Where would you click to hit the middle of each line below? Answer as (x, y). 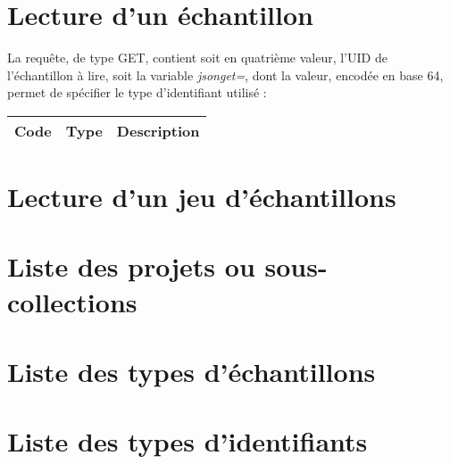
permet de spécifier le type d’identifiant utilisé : (137, 92)
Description (158, 130)
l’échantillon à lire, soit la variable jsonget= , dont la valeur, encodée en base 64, (225, 75)
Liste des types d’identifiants (187, 441)
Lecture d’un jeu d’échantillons (202, 197)
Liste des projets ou (131, 266)
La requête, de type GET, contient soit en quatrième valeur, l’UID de (197, 58)
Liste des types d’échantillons (192, 372)
